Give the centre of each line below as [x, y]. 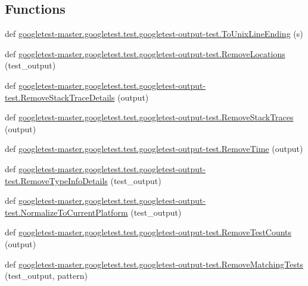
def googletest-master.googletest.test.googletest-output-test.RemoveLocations [145, 53]
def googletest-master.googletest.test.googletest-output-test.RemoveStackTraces [149, 117]
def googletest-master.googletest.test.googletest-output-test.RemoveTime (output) [154, 149]
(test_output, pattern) [46, 276]
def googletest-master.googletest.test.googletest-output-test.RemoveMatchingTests [154, 264]
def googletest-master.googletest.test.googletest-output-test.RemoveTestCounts [148, 232]
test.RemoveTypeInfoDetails [56, 180]
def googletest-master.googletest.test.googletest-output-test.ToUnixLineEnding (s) [154, 34]
